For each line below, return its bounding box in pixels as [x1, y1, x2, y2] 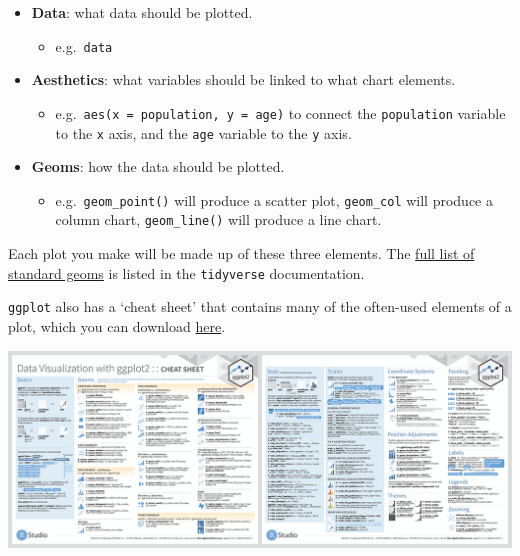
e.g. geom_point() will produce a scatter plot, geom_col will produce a [55, 189, 493, 210]
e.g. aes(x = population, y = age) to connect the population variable [55, 102, 506, 123]
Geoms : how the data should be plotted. [31, 156, 285, 177]
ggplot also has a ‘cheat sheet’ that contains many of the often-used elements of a [8, 296, 512, 317]
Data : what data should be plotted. [31, 2, 253, 22]
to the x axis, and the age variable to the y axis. [55, 122, 352, 143]
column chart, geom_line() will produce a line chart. [55, 209, 382, 230]
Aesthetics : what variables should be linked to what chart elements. [31, 69, 456, 90]
